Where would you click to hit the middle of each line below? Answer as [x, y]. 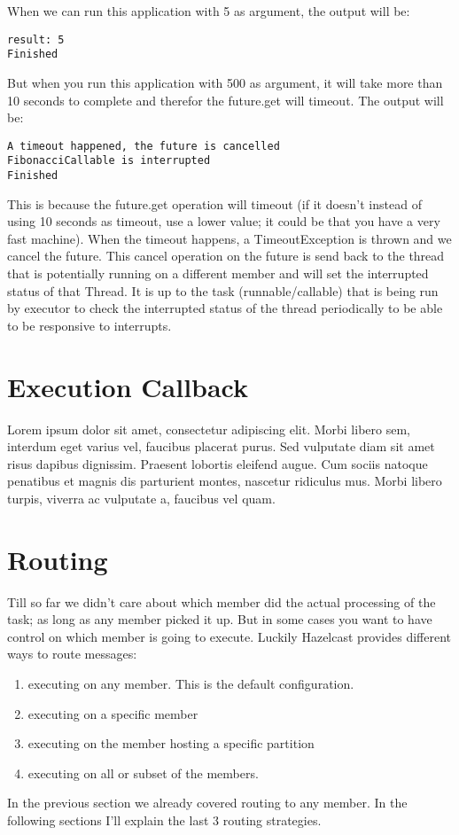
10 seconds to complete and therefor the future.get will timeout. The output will [226, 100]
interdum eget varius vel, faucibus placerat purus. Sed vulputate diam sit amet [221, 446]
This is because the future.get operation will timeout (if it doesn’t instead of [214, 203]
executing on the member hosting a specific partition [171, 743]
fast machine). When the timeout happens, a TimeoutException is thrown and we [229, 238]
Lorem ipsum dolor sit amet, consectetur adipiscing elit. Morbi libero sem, [209, 429]
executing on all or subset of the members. [143, 773]
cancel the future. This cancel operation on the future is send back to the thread [226, 256]
